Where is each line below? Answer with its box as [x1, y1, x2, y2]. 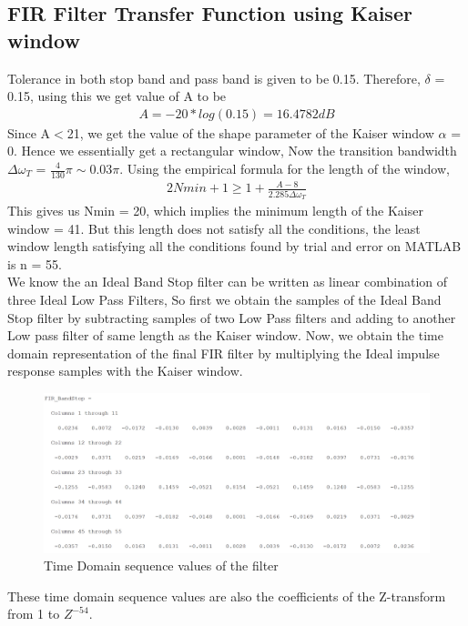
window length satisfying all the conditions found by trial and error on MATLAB [7, 237, 462, 256]
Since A [7, 123, 51, 142]
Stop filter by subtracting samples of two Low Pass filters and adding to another [7, 308, 456, 327]
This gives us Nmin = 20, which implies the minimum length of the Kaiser [7, 201, 423, 220]
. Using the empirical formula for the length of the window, [119, 159, 450, 177]
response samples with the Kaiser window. [7, 361, 243, 380]
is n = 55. [7, 254, 62, 273]
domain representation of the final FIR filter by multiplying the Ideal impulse [7, 343, 440, 362]
